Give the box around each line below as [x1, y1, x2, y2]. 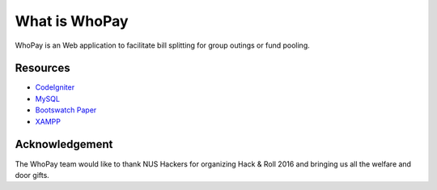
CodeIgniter [35, 82, 75, 92]
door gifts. [15, 170, 50, 179]
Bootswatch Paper [35, 105, 97, 115]
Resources [15, 61, 70, 75]
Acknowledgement [15, 137, 113, 151]
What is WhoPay [15, 12, 129, 30]
